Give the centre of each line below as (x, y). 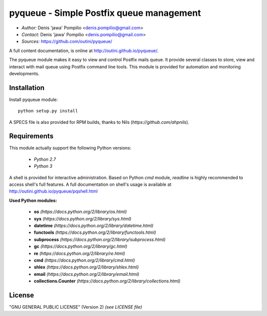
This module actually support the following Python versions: (70, 148)
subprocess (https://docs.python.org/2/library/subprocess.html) (100, 239)
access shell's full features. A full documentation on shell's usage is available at (90, 184)
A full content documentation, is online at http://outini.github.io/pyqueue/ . (84, 51)
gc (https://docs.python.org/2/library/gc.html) (81, 246)
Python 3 (43, 166)
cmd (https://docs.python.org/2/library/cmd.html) (85, 260)
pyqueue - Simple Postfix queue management (105, 13)
